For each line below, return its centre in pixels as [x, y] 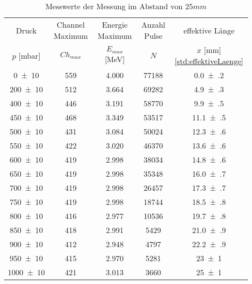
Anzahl [153, 25]
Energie [115, 25]
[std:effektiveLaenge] [209, 61]
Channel [71, 25]
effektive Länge [209, 30]
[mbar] [30, 55]
